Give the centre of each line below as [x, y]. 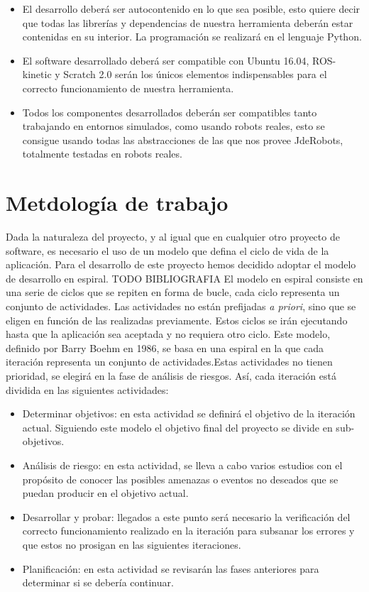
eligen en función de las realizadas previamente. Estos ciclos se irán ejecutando [177, 320]
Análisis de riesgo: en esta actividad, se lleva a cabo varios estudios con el [182, 465]
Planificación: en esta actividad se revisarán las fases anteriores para [171, 568]
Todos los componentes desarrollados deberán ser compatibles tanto [170, 112]
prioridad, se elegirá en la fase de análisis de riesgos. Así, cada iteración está [171, 376]
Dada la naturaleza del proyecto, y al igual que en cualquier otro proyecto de [173, 237]
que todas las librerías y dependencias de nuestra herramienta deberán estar [188, 22]
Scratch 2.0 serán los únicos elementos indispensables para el [195, 74]
